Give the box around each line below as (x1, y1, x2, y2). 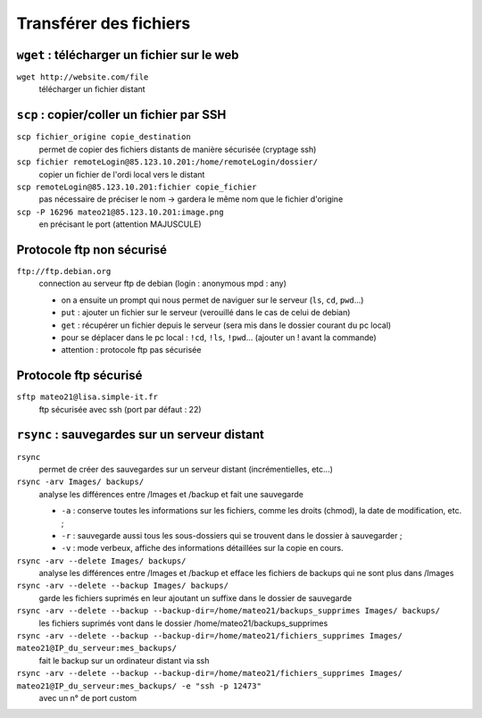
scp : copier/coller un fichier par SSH (16, 107, 227, 122)
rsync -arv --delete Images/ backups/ (16, 555, 187, 566)
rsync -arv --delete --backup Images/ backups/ (16, 580, 229, 591)
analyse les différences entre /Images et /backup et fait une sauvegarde (38, 488, 303, 499)
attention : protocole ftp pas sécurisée (61, 345, 202, 355)
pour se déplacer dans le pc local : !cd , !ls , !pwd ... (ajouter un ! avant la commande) (61, 331, 377, 343)
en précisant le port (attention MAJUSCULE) (38, 219, 202, 230)
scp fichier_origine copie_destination (16, 132, 191, 142)
